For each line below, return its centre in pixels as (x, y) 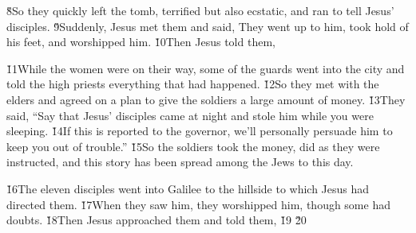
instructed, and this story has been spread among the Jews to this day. (180, 162)
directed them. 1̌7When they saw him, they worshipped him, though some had (198, 204)
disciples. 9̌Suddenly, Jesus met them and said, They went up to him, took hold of (208, 26)
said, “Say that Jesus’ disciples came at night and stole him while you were (190, 115)
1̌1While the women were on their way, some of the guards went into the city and (206, 68)
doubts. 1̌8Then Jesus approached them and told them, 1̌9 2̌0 (156, 220)
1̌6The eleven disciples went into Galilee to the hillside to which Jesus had (188, 188)
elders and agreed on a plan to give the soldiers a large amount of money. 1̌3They (206, 99)
